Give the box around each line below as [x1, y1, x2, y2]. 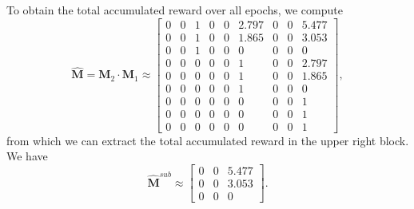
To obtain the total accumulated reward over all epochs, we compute [6, 2, 343, 18]
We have [6, 148, 48, 164]
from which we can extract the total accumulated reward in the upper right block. [6, 132, 409, 148]
